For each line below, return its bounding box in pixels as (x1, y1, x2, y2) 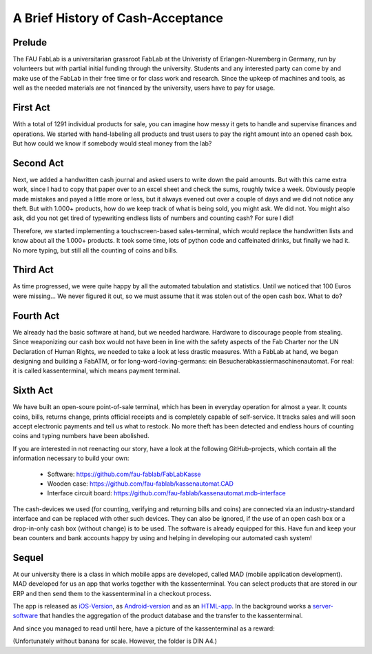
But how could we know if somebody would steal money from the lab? (12, 139, 212, 148)
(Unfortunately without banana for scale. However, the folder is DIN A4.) (12, 637, 217, 645)
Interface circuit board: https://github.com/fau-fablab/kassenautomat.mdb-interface (47, 489, 286, 497)
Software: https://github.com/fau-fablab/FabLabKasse (47, 470, 201, 478)
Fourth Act (12, 310, 60, 321)
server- (312, 602, 334, 610)
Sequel (12, 552, 44, 564)
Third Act (12, 264, 54, 276)
